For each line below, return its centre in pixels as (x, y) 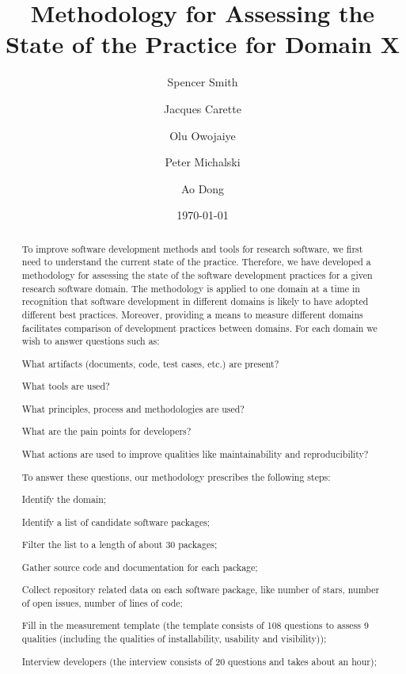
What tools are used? (66, 386)
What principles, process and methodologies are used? (133, 408)
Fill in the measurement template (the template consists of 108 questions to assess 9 (195, 625)
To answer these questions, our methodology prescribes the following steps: (176, 476)
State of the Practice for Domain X (203, 44)
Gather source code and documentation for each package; (140, 567)
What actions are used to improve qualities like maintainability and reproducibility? (195, 454)
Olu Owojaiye (203, 135)
